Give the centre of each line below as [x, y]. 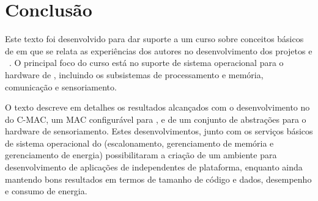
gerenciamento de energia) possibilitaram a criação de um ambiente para [141, 155]
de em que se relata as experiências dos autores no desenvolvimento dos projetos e [159, 50]
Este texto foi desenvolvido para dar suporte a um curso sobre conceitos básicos [154, 39]
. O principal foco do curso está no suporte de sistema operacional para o [146, 63]
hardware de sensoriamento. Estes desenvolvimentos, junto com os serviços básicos [159, 131]
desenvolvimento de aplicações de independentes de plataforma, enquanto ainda [154, 167]
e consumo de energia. [46, 191]
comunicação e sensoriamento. [61, 86]
